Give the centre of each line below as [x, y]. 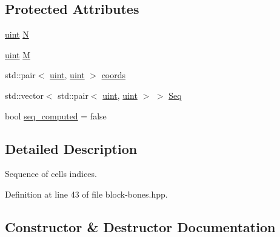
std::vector [24, 95]
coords [114, 75]
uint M [18, 54]
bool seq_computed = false [56, 115]
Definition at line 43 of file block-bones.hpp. [86, 194]
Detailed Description [71, 148]
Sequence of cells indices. [51, 174]
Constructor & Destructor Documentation [140, 226]
